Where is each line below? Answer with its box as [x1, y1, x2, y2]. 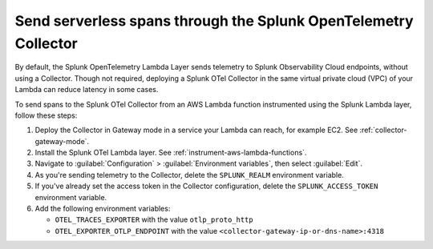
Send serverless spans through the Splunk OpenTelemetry [14, 12, 414, 30]
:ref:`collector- [359, 125, 407, 135]
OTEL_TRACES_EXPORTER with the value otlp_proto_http [55, 215, 253, 224]
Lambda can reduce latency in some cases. [14, 85, 159, 94]
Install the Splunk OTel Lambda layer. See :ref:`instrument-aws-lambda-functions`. [34, 148, 307, 158]
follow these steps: [14, 110, 78, 120]
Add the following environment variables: [34, 204, 171, 214]
